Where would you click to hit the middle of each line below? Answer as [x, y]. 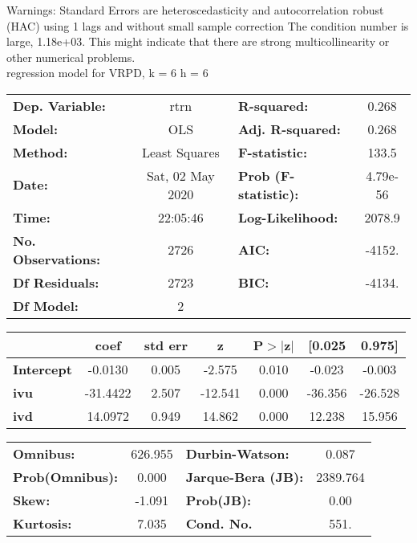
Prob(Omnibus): [66, 476]
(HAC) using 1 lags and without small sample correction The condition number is [208, 25]
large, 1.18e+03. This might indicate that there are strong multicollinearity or [198, 41]
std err [166, 345]
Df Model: [46, 305]
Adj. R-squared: [289, 129]
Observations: [57, 259]
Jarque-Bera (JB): [245, 476]
